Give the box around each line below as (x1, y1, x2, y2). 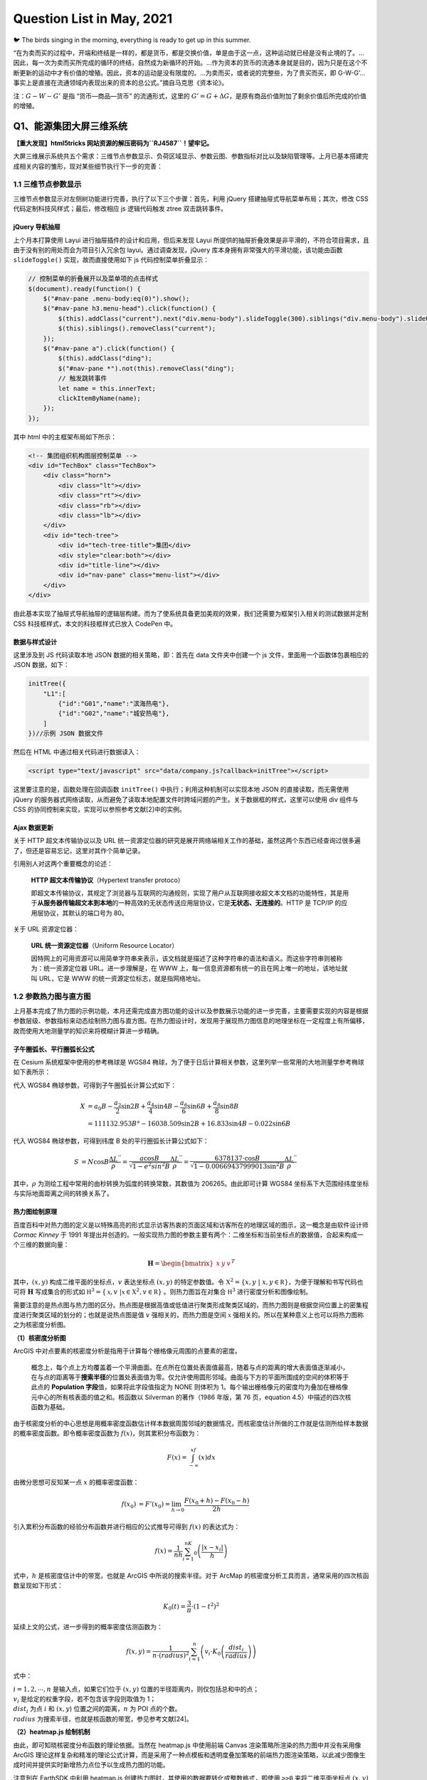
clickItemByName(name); (58, 394, 142, 402)
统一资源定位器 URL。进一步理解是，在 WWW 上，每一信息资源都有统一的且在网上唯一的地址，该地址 (43, 964, 342, 973)
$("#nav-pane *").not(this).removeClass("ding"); (58, 364, 235, 372)
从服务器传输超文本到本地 (37, 899, 112, 907)
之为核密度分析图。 (13, 1321, 70, 1329)
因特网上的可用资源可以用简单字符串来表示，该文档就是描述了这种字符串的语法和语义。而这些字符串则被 (31, 954, 337, 963)
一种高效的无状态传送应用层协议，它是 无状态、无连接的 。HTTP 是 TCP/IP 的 (117, 899, 342, 907)
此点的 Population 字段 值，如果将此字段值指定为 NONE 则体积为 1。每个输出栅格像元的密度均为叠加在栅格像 (31, 1383, 349, 1391)
